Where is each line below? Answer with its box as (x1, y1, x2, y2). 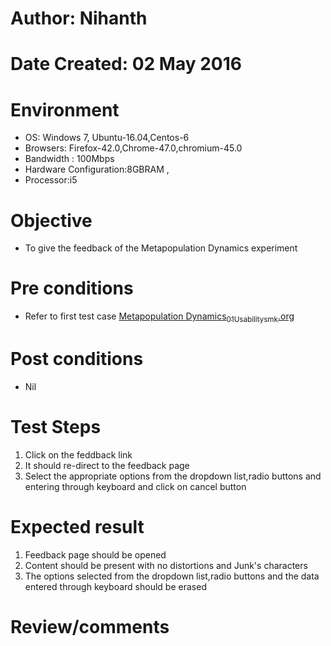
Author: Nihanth (10, 7, 148, 30)
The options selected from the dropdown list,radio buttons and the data (24, 570, 320, 582)
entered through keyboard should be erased (24, 580, 207, 592)
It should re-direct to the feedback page (24, 459, 190, 471)
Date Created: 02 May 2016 (10, 53, 242, 76)
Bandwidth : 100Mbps (24, 153, 115, 165)
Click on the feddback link (24, 448, 133, 461)
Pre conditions (10, 277, 134, 300)
